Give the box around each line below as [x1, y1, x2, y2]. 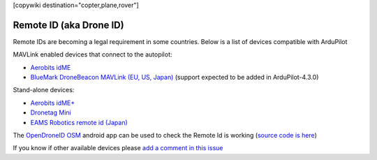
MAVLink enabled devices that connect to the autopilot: [13, 50, 172, 59]
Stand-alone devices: [13, 86, 75, 94]
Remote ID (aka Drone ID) [13, 19, 125, 31]
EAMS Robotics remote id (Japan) [30, 118, 128, 126]
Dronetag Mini [30, 108, 71, 117]
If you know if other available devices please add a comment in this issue [13, 144, 223, 152]
